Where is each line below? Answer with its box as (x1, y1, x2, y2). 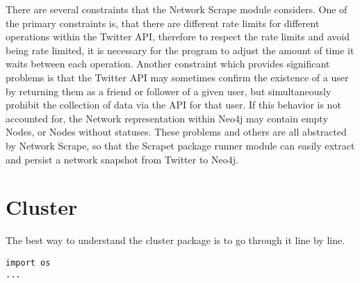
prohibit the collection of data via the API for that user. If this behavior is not (6, 97, 341, 112)
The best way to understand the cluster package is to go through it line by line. (6, 233, 345, 248)
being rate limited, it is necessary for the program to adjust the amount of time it (6, 42, 354, 57)
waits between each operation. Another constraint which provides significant (6, 56, 330, 71)
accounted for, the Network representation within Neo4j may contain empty (6, 111, 328, 125)
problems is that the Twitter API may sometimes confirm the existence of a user (6, 70, 349, 84)
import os (6, 257, 51, 268)
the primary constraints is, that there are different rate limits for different (6, 15, 320, 30)
